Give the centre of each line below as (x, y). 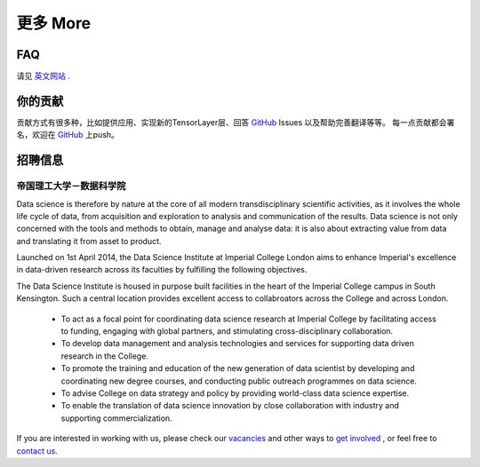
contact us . (37, 451)
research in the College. (104, 356)
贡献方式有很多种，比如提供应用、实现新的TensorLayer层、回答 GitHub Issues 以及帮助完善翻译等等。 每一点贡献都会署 (236, 122)
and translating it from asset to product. (89, 241)
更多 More (54, 23)
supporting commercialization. (116, 418)
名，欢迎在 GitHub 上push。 (68, 135)
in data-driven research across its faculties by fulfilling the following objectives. (162, 270)
